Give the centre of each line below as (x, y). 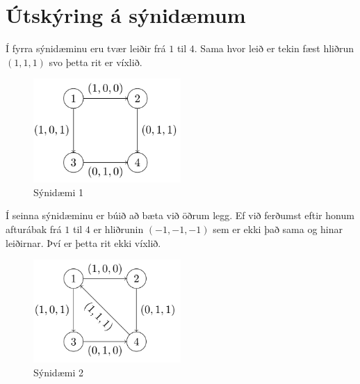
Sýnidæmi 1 (58, 192)
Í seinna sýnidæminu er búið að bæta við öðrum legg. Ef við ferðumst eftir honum (180, 215)
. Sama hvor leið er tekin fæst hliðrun (274, 48)
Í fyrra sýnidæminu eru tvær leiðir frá (86, 48)
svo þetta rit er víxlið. (96, 62)
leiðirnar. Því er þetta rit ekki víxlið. (83, 242)
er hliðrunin (118, 229)
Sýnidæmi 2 (58, 372)
